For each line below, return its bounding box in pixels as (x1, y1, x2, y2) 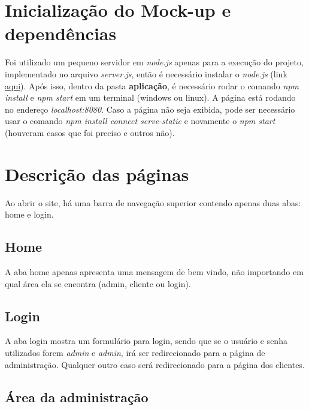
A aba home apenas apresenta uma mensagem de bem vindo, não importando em (5, 265, 304, 278)
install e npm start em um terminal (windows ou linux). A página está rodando (5, 91, 296, 104)
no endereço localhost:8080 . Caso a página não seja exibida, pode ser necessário (5, 103, 295, 115)
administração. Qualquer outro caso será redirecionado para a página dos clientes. (5, 358, 305, 370)
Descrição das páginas (5, 161, 189, 186)
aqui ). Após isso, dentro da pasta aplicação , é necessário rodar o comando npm (5, 79, 299, 92)
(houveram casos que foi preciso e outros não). (5, 126, 175, 138)
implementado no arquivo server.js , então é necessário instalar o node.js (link (5, 67, 287, 80)
